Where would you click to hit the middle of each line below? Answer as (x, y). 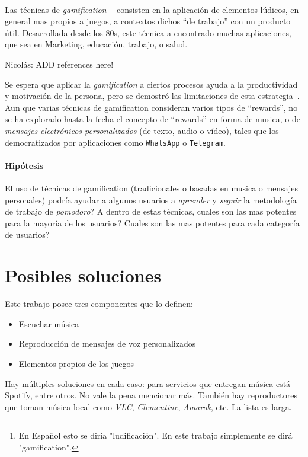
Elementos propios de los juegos (76, 363)
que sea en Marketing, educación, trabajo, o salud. (96, 44)
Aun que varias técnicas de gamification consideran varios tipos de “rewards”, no (151, 107)
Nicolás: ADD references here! (59, 64)
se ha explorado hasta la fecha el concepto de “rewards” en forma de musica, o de (153, 119)
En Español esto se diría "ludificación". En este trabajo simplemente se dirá (155, 435)
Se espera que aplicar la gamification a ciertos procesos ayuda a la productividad (151, 84)
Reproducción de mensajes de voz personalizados (107, 343)
